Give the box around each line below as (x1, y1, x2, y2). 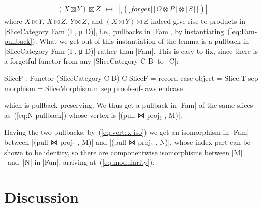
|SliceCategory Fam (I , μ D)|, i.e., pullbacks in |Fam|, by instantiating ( (4, 25, 230, 36)
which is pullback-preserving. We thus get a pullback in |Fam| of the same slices (4, 100, 253, 110)
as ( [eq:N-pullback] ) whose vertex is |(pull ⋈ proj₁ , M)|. (4, 109, 182, 120)
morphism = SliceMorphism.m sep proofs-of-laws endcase (4, 82, 183, 93)
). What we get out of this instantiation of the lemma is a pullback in (32, 36, 249, 46)
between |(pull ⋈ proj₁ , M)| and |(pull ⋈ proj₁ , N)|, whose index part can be (4, 136, 251, 147)
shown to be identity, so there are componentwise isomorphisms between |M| (4, 146, 243, 157)
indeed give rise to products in (151, 16, 245, 26)
